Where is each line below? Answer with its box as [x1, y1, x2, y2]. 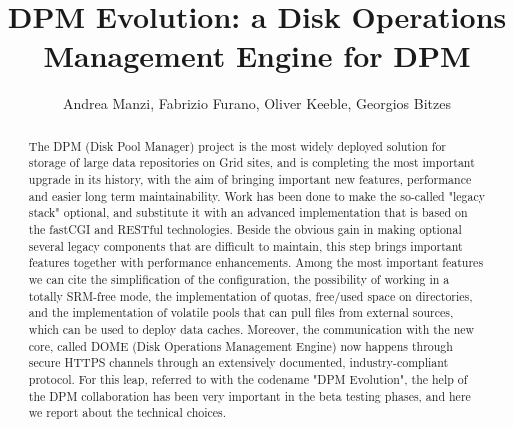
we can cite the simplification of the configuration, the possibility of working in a [28, 270, 450, 287]
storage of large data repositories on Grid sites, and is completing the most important [28, 154, 475, 171]
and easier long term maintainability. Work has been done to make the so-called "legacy [28, 187, 486, 204]
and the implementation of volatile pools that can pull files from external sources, [28, 304, 454, 321]
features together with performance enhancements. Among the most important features [28, 254, 484, 271]
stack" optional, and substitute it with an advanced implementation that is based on [28, 204, 468, 221]
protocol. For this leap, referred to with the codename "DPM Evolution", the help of [28, 370, 468, 387]
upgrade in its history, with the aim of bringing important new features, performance [28, 171, 472, 188]
